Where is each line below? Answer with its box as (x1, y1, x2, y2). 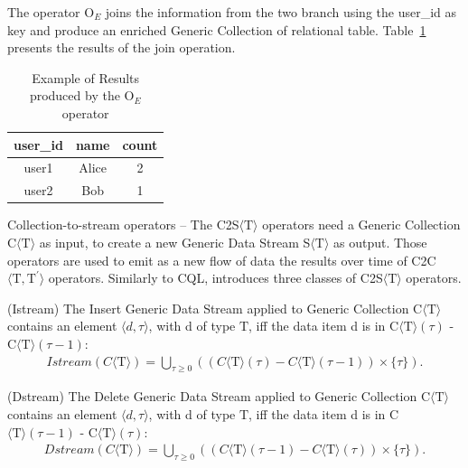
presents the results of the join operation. (7, 38, 236, 57)
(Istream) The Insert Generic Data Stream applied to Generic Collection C (7, 298, 423, 317)
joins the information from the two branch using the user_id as (105, 3, 457, 21)
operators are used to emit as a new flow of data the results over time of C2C (7, 250, 436, 269)
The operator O (7, 3, 95, 21)
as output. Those (332, 232, 427, 251)
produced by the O (29, 86, 135, 105)
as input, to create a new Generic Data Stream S (39, 232, 311, 251)
